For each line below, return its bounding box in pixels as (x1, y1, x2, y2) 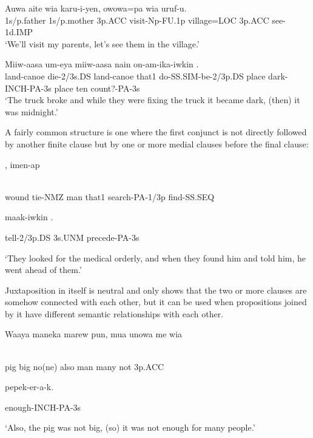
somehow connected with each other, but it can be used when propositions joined (5, 295, 307, 308)
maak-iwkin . (5, 211, 53, 223)
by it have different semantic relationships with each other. (5, 307, 224, 320)
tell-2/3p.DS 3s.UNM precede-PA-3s (5, 231, 140, 243)
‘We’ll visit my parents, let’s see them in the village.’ (5, 37, 200, 50)
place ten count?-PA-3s (54, 81, 140, 94)
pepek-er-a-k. (5, 380, 54, 393)
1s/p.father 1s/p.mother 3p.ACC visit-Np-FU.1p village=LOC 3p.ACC (5, 13, 269, 26)
